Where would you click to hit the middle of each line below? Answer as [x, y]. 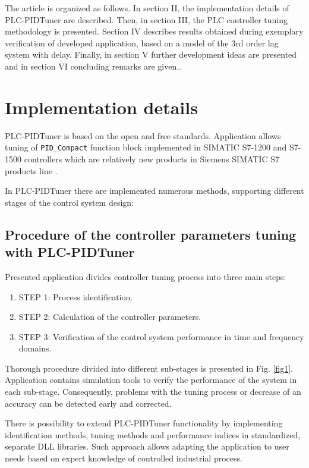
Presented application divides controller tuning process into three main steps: [146, 276]
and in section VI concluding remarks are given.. [93, 66]
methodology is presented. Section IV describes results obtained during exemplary [154, 31]
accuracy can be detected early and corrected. [88, 403]
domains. [35, 348]
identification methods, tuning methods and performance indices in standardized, [153, 434]
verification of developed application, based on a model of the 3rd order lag [142, 43]
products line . [31, 170]
